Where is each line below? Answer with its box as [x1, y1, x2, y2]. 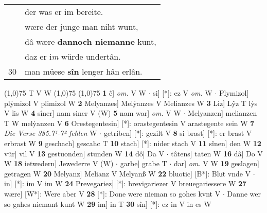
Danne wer [227, 188, 261, 199]
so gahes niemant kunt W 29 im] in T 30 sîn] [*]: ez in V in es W [4, 198, 211, 209]
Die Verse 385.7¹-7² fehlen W [4, 128, 97, 138]
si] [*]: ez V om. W [153, 87, 212, 98]
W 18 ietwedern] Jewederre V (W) [4, 158, 114, 169]
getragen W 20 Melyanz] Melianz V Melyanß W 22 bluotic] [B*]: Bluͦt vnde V [4, 168, 251, 179]
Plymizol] [219, 87, 249, 98]
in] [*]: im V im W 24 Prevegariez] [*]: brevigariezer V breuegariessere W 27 [4, 178, 247, 189]
